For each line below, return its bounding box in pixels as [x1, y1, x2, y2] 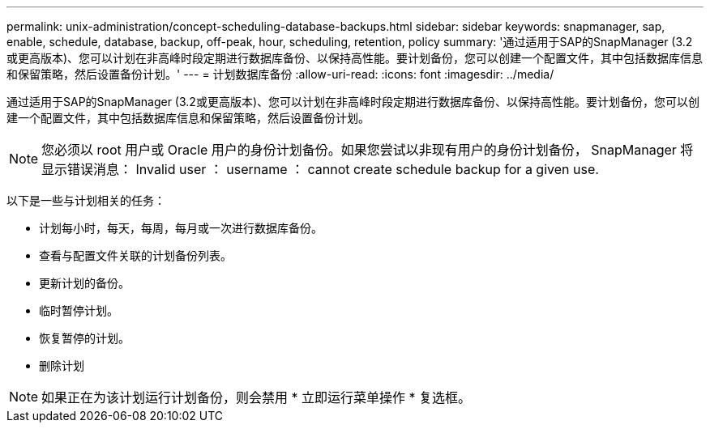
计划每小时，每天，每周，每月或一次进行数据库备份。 [39, 221, 323, 235]
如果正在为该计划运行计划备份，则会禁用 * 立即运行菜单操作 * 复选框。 [41, 389, 472, 406]
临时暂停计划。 [39, 304, 118, 317]
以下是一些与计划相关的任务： [6, 193, 165, 207]
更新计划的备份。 [39, 276, 130, 290]
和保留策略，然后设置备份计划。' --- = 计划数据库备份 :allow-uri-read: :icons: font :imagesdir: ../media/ [6, 67, 554, 81]
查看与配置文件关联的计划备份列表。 [39, 248, 232, 262]
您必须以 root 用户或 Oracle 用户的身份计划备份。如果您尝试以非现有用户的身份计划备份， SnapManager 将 [41, 142, 694, 158]
